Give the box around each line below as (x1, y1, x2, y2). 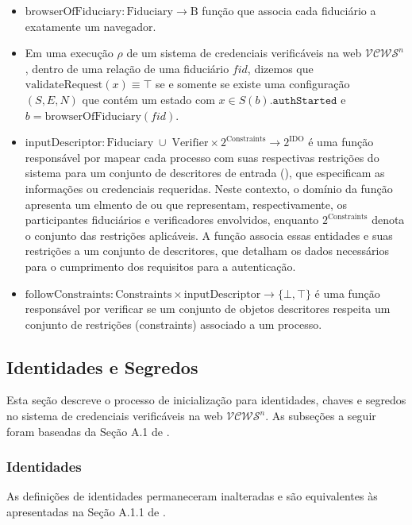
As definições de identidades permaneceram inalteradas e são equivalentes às (6, 488, 378, 504)
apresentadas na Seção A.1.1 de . (6, 504, 166, 520)
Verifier (171, 137, 209, 149)
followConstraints (25, 288, 110, 300)
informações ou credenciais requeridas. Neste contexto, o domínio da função (25, 180, 393, 196)
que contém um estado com (82, 91, 215, 107)
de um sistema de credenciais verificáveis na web (126, 44, 362, 61)
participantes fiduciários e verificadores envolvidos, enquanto (25, 211, 319, 228)
